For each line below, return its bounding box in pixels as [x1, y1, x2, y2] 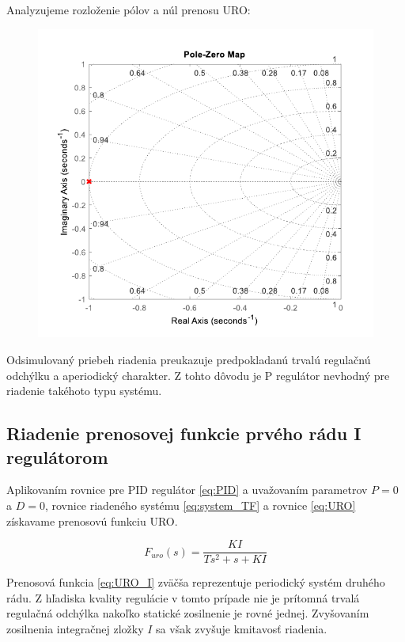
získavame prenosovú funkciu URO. [6, 512, 178, 529]
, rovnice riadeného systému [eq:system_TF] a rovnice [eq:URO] [44, 496, 356, 513]
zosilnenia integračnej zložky [6, 620, 144, 636]
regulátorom [6, 444, 108, 469]
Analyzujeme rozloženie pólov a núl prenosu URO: [6, 2, 251, 17]
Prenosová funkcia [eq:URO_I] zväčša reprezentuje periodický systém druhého [6, 574, 385, 591]
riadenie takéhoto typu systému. [6, 382, 162, 399]
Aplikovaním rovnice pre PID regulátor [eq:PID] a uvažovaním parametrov [6, 481, 368, 498]
